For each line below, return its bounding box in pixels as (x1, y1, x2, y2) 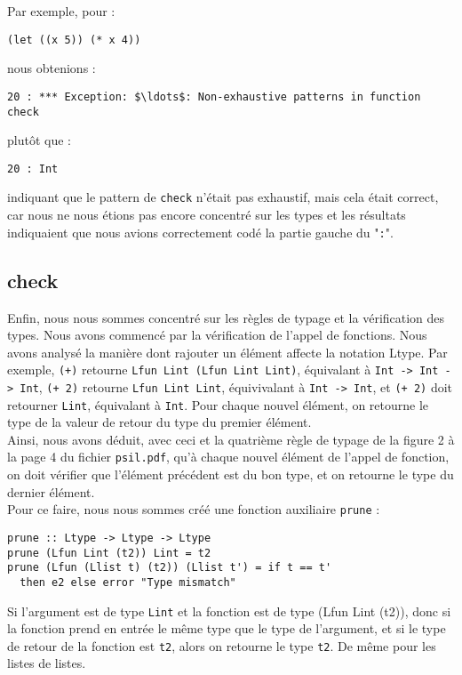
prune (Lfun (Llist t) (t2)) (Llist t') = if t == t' (7, 561, 332, 575)
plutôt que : (7, 131, 71, 149)
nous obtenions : (7, 59, 96, 77)
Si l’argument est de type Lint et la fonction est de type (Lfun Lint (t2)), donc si (7, 601, 451, 620)
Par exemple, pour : (7, 2, 115, 20)
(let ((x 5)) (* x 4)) (7, 33, 141, 46)
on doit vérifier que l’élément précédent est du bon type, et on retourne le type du (7, 465, 454, 484)
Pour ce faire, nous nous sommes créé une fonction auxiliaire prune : (7, 500, 380, 518)
